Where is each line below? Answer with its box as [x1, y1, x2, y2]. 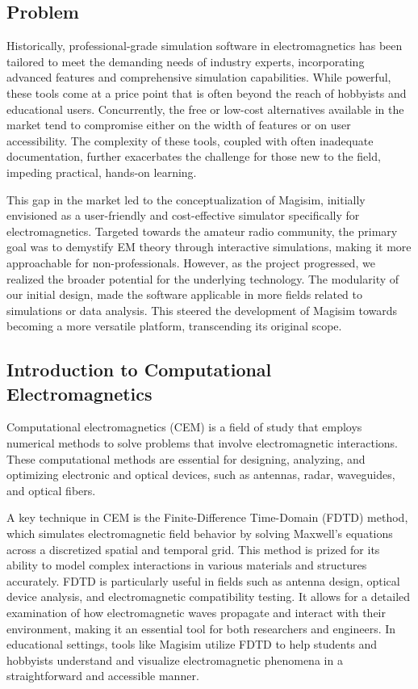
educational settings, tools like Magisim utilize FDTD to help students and [6, 636, 378, 653]
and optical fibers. [6, 481, 96, 498]
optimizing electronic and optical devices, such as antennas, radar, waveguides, [6, 466, 395, 483]
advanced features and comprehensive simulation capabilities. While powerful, [6, 69, 391, 86]
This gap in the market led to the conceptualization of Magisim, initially [6, 191, 366, 208]
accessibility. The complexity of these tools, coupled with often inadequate [6, 132, 374, 149]
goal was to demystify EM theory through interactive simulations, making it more [6, 238, 412, 255]
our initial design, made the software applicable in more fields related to [6, 286, 362, 303]
